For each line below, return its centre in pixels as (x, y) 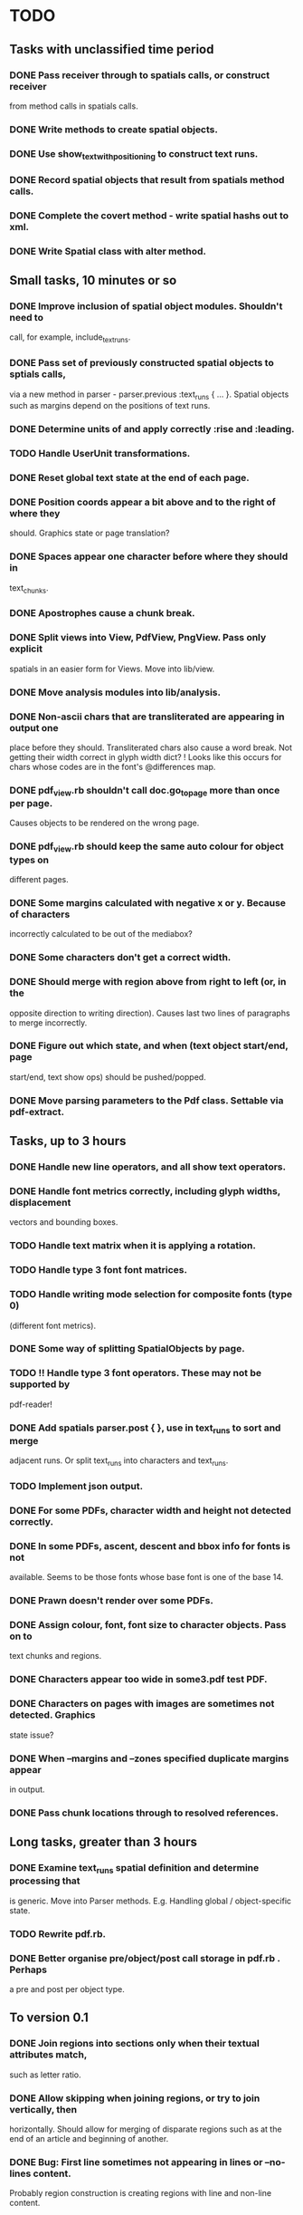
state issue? (32, 1735)
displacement (40, 1203)
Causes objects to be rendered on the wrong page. (104, 823)
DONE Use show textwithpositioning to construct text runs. (134, 154)
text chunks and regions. (56, 1656)
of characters (40, 914)
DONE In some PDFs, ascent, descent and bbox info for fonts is (150, 1546)
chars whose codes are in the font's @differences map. (113, 766)
